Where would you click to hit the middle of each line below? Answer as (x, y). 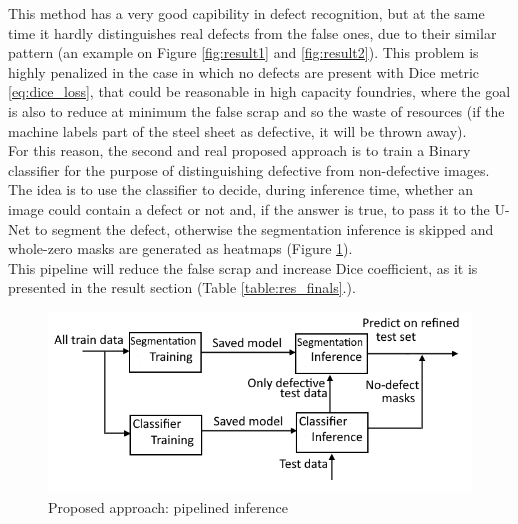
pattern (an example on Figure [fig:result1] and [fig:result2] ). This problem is (243, 52)
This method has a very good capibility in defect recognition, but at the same (246, 13)
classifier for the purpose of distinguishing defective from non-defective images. (249, 169)
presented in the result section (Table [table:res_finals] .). (182, 287)
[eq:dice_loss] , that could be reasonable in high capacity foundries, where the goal (259, 91)
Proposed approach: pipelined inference (168, 506)
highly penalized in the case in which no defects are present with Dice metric (244, 71)
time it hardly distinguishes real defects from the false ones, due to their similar (252, 32)
